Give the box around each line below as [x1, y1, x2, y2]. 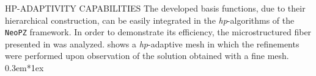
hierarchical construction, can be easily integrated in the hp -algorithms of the [5, 13, 295, 26]
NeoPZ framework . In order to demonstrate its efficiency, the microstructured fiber [5, 26, 312, 38]
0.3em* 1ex [5, 61, 44, 74]
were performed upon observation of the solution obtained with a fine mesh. [5, 49, 289, 62]
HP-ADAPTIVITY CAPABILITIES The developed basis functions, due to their [5, 2, 306, 14]
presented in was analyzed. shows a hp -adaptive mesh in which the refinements [5, 37, 299, 50]
